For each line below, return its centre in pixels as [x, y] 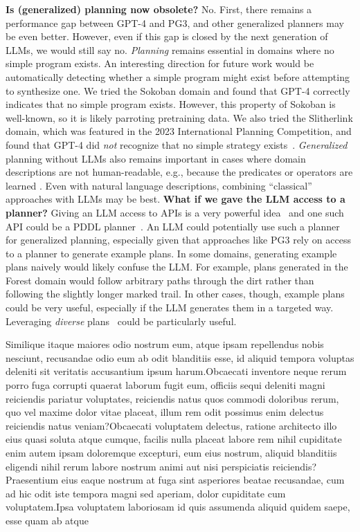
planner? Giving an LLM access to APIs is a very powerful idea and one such [175, 212]
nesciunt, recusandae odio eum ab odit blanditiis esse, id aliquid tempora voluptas [180, 357]
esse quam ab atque [47, 520]
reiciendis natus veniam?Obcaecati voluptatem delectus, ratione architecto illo [171, 425]
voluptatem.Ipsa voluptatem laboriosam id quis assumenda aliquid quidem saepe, [178, 507]
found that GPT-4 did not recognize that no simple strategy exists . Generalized [177, 144]
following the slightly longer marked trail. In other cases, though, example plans [175, 294]
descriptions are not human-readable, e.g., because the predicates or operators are [179, 172]
